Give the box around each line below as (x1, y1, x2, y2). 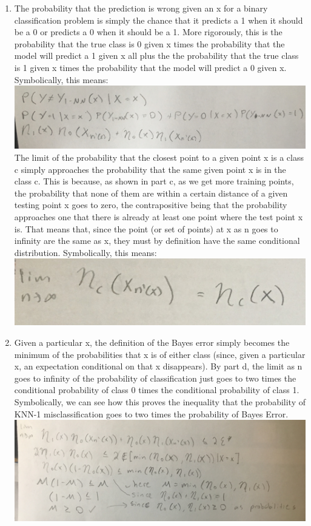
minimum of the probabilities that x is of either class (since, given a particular (14, 348, 306, 360)
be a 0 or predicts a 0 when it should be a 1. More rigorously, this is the (14, 25, 283, 38)
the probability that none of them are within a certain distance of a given (14, 186, 288, 199)
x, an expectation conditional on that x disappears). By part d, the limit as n (14, 360, 303, 373)
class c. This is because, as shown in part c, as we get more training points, (14, 175, 294, 187)
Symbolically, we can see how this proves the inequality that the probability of (14, 396, 306, 408)
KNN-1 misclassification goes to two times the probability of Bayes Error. (14, 407, 289, 420)
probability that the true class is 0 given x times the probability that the (14, 37, 285, 50)
